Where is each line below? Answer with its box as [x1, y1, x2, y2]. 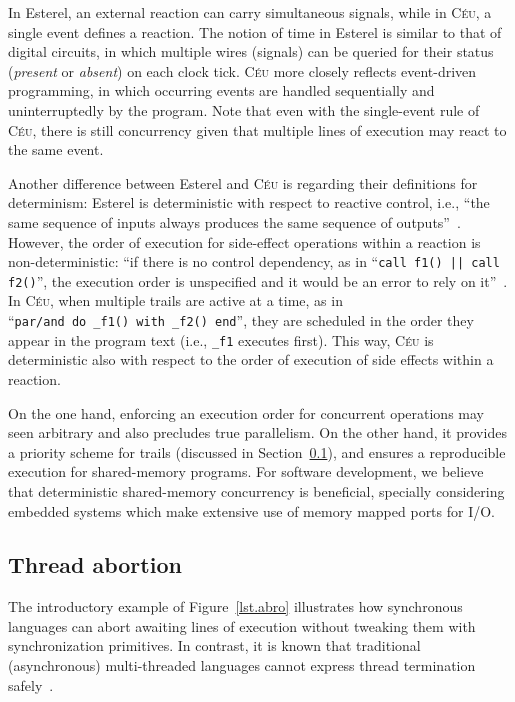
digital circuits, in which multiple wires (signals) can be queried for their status [8, 41, 494, 62]
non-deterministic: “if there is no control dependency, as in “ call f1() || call [8, 251, 500, 272]
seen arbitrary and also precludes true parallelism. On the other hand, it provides [8, 422, 507, 443]
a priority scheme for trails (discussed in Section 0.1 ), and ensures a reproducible [8, 441, 506, 462]
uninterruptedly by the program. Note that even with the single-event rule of [8, 99, 480, 120]
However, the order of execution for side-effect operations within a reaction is [8, 231, 481, 252]
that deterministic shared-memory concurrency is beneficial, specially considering [8, 480, 505, 501]
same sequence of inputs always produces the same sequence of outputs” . [8, 211, 461, 232]
